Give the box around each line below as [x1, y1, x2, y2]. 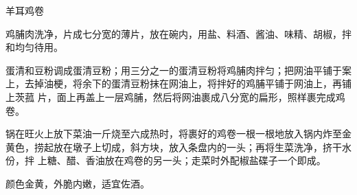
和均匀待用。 [5, 40, 63, 54]
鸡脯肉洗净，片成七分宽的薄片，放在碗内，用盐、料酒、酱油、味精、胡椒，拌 [5, 26, 352, 41]
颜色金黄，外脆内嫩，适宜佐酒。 [5, 176, 150, 190]
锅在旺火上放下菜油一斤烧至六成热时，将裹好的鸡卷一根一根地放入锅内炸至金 [5, 126, 352, 141]
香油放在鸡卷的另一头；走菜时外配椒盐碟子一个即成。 [85, 153, 326, 168]
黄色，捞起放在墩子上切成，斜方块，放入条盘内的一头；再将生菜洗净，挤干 [5, 139, 342, 154]
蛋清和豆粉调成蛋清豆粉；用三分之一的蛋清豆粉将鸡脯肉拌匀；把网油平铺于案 [5, 62, 352, 77]
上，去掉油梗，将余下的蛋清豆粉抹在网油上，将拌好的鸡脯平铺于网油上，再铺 [5, 76, 352, 91]
